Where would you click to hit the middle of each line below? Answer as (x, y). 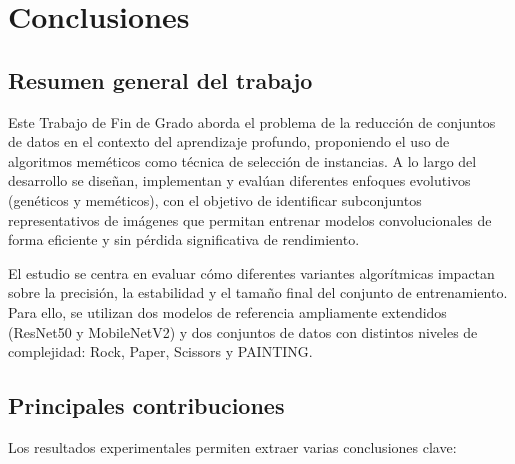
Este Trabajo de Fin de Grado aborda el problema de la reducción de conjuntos (252, 121)
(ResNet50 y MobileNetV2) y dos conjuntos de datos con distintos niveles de (243, 331)
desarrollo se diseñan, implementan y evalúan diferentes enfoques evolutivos (239, 180)
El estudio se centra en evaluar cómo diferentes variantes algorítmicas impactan (251, 272)
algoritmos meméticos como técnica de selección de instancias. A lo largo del (242, 160)
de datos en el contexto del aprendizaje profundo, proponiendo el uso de (229, 141)
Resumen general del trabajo (160, 79)
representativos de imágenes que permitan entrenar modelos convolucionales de (250, 219)
